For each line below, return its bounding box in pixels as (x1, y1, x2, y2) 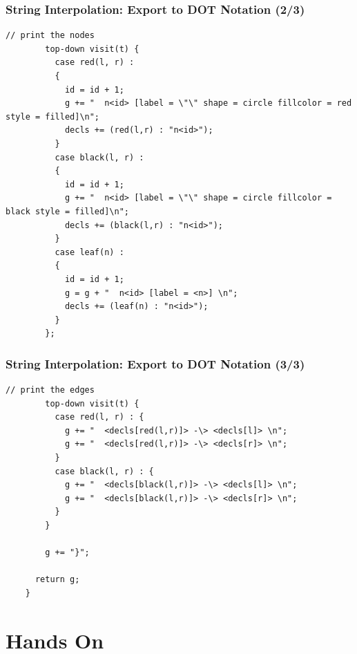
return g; (35, 574, 80, 585)
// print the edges (6, 385, 95, 395)
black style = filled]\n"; (6, 206, 129, 216)
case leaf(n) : (55, 247, 124, 257)
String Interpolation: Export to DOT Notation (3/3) (6, 355, 305, 372)
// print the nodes (6, 30, 95, 41)
